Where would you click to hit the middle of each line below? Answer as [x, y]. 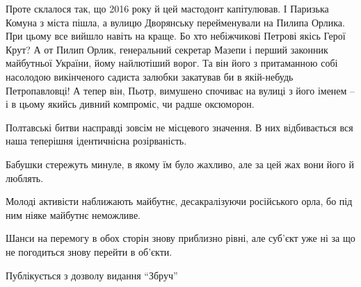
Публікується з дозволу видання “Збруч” [92, 275]
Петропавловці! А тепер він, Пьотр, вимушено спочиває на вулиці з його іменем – [180, 90]
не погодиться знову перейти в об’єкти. [89, 251]
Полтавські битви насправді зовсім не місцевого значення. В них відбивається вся [179, 127]
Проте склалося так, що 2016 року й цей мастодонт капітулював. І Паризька [167, 8]
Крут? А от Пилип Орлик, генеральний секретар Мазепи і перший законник [167, 49]
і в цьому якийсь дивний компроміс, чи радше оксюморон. [130, 104]
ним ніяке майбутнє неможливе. [73, 214]
